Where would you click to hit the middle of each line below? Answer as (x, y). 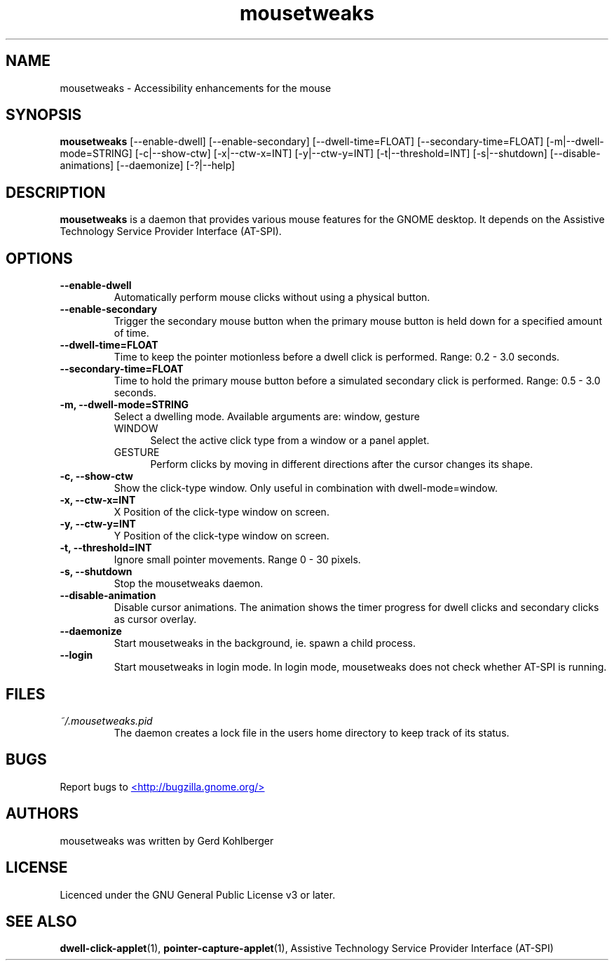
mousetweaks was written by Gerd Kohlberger (167, 840)
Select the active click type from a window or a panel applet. (290, 441)
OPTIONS (39, 258)
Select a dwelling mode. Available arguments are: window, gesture (267, 417)
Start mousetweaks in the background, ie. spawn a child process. (265, 643)
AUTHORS (42, 814)
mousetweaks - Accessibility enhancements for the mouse (196, 88)
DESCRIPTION (56, 192)
